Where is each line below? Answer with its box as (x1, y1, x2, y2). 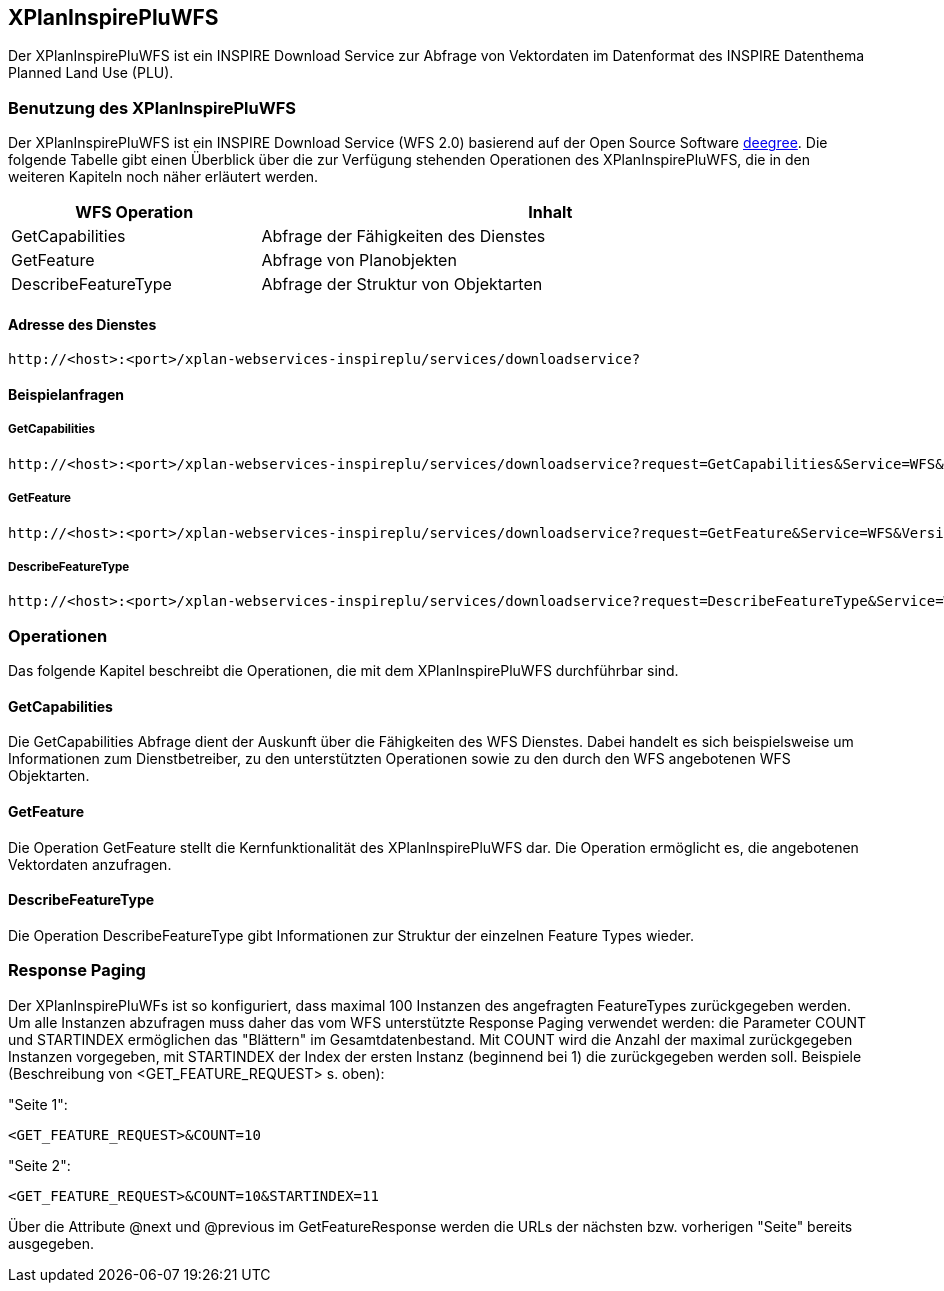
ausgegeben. (8, 1234, 95, 1252)
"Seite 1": (8, 1095, 68, 1113)
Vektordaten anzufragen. (8, 855, 172, 873)
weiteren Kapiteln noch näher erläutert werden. (8, 168, 319, 186)
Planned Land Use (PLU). (8, 64, 174, 82)
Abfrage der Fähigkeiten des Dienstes (261, 226, 546, 247)
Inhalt (528, 202, 573, 223)
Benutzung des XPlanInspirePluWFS (8, 97, 296, 118)
